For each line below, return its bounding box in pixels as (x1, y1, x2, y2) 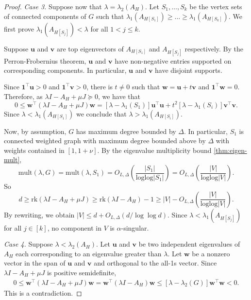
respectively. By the (184, 43, 243, 53)
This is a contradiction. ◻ (4, 287, 82, 298)
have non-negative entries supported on (115, 55, 232, 66)
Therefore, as (4, 91, 43, 101)
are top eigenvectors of (56, 43, 124, 53)
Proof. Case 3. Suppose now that (4, 1, 102, 11)
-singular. (121, 222, 149, 233)
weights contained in (4, 145, 65, 155)
